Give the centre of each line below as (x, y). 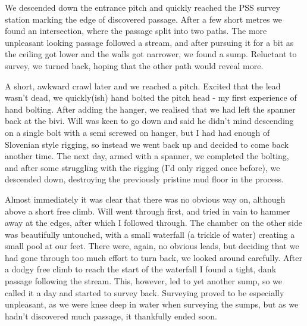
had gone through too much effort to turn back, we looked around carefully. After (153, 257)
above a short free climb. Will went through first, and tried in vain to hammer (148, 211)
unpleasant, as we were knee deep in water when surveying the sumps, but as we (152, 304)
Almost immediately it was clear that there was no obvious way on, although (145, 199)
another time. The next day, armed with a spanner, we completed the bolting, (147, 156)
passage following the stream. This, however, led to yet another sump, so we (144, 281)
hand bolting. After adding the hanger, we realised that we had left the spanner (150, 109)
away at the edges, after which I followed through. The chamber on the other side (153, 223)
